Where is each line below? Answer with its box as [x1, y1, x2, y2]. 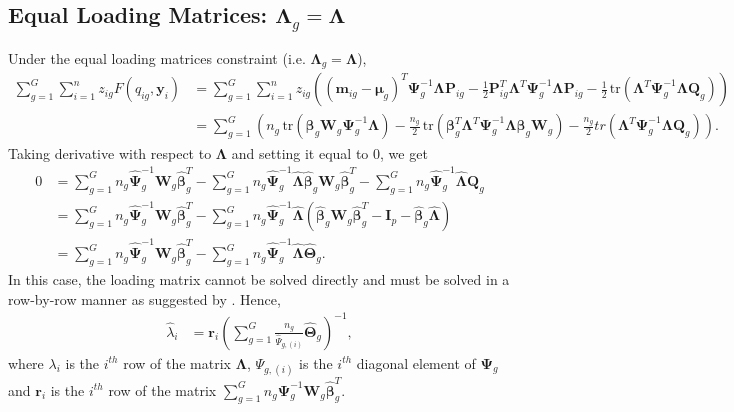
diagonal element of [356, 352, 476, 373]
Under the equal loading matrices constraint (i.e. [8, 47, 306, 68]
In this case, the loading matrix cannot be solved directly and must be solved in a [8, 268, 510, 289]
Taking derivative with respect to [8, 142, 212, 163]
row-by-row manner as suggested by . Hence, [8, 288, 281, 309]
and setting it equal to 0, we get [231, 142, 428, 163]
